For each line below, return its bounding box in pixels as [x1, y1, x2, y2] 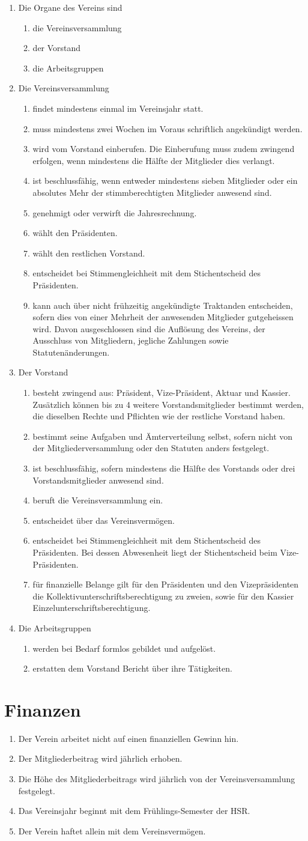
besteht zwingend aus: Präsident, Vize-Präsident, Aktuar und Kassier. [32, 386, 291, 399]
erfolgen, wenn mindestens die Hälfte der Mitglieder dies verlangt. [32, 154, 275, 166]
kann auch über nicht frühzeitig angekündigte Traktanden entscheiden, [32, 299, 293, 311]
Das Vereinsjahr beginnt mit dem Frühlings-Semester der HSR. [18, 804, 250, 817]
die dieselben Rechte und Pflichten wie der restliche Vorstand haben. [32, 410, 285, 422]
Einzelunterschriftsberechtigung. [32, 601, 151, 614]
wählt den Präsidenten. [32, 226, 118, 239]
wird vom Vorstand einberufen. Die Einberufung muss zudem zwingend [32, 142, 295, 155]
